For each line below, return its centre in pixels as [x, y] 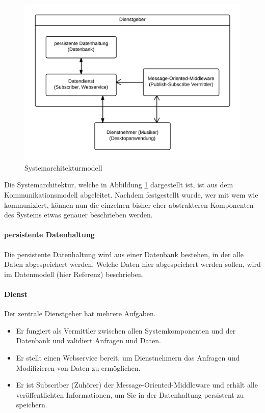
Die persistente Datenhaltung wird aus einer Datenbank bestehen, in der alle [124, 254]
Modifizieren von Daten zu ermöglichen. [78, 367]
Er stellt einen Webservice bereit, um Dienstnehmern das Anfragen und [128, 357]
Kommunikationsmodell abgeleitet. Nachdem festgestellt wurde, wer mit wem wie [131, 195]
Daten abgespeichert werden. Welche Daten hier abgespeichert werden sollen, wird [132, 264]
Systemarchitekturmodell [63, 167]
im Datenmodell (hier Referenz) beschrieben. [74, 274]
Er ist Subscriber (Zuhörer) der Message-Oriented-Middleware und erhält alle [137, 385]
